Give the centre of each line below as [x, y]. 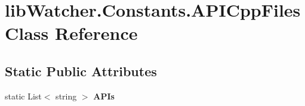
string [66, 96]
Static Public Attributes [81, 71]
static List [23, 96]
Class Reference [71, 33]
